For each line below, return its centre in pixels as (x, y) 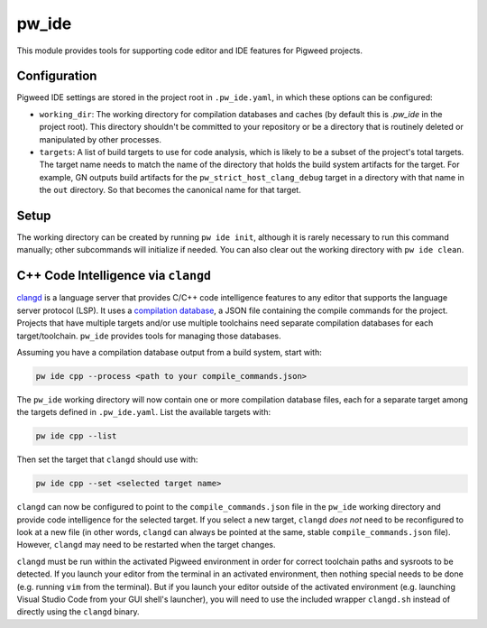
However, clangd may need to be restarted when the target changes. (146, 545)
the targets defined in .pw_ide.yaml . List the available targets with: (144, 412)
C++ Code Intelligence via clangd (114, 276)
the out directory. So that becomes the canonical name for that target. (170, 190)
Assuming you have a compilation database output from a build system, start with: (169, 352)
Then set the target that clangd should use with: (107, 459)
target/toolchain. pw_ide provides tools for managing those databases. (149, 336)
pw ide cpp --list (76, 436)
